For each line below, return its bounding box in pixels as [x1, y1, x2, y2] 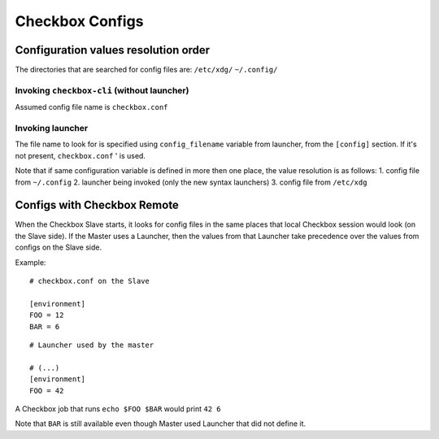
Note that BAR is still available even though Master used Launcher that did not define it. [15, 419, 306, 428]
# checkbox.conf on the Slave [29, 276, 150, 285]
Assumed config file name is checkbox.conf [15, 102, 168, 112]
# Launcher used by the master [29, 340, 154, 350]
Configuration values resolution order [15, 43, 211, 57]
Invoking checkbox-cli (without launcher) [15, 85, 189, 96]
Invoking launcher [15, 122, 89, 133]
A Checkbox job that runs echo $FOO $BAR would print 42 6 [15, 403, 221, 414]
